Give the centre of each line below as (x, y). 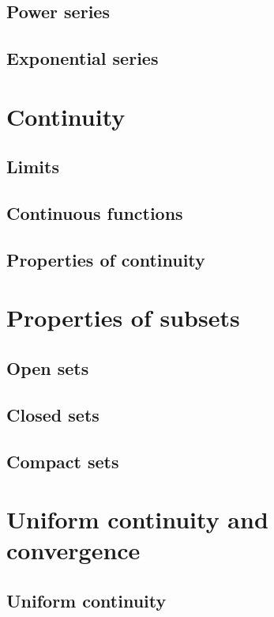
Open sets (48, 368)
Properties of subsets (123, 318)
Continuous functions (95, 213)
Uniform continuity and (137, 519)
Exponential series (83, 58)
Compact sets (63, 461)
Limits (33, 167)
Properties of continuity (106, 259)
